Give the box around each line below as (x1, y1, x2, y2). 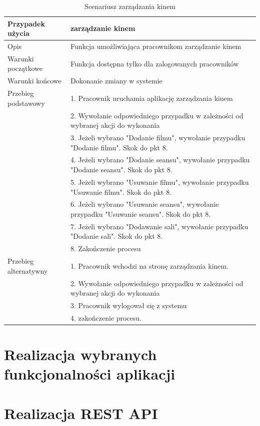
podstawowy (7, 97, 45, 108)
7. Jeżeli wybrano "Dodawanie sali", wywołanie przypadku (70, 221, 248, 231)
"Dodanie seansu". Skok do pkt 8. (70, 164, 172, 175)
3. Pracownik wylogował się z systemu (70, 300, 187, 310)
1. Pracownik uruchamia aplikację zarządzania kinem (70, 92, 233, 103)
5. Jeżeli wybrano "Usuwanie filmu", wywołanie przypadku (70, 176, 249, 187)
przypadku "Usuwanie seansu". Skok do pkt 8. (70, 208, 211, 219)
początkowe (7, 63, 42, 73)
